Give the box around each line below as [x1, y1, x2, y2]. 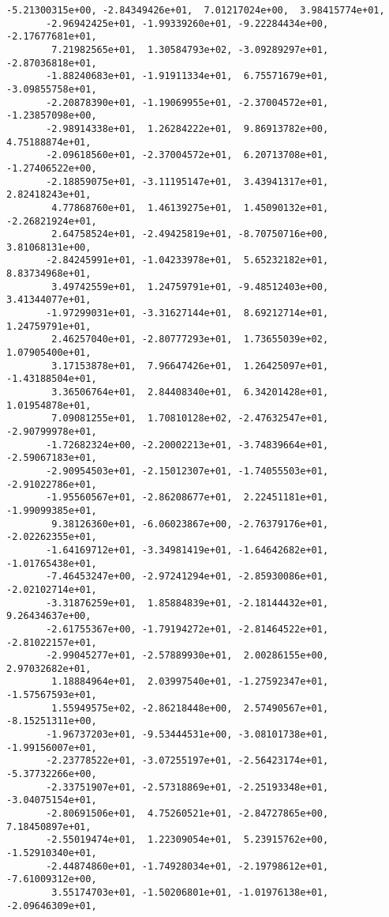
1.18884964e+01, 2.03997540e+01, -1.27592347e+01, [51, 676, 329, 688]
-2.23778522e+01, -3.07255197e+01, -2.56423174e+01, [46, 755, 329, 767]
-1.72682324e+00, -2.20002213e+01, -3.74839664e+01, [46, 439, 329, 451]
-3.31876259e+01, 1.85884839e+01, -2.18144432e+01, [46, 597, 329, 609]
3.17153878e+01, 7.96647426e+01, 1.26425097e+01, [51, 360, 329, 372]
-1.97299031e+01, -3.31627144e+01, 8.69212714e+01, [46, 308, 329, 319]
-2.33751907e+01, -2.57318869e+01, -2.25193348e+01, [46, 781, 329, 793]
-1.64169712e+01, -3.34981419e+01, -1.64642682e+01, [46, 544, 329, 556]
